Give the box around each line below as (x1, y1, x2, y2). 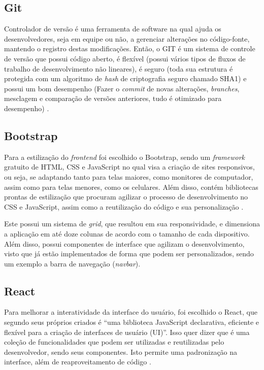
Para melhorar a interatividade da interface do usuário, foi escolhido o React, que (4, 307, 257, 317)
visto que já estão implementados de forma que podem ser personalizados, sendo (4, 248, 254, 259)
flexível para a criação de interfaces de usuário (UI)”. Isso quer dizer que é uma (4, 326, 250, 337)
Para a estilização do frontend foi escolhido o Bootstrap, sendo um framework (4, 151, 245, 162)
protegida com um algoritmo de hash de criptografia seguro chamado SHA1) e (4, 73, 247, 84)
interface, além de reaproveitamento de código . (4, 356, 151, 367)
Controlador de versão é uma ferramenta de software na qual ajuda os (4, 23, 221, 34)
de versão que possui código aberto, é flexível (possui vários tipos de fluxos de (4, 53, 246, 63)
